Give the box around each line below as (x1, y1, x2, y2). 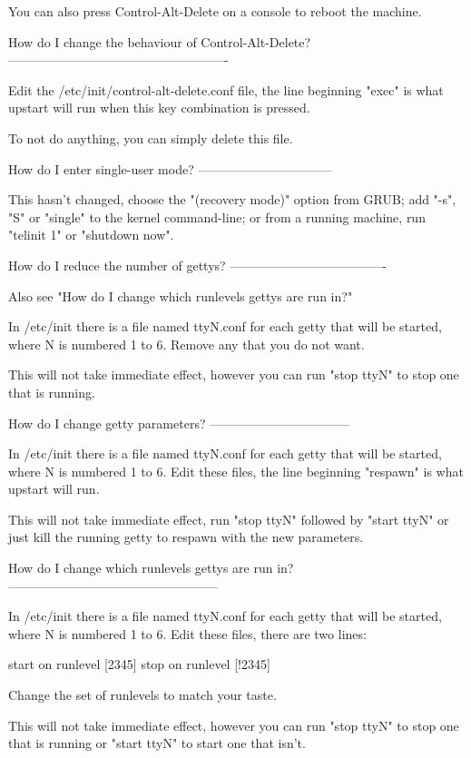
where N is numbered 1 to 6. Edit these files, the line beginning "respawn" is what (8, 461, 464, 480)
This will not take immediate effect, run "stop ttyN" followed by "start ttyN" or (8, 509, 449, 528)
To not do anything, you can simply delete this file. (8, 128, 293, 147)
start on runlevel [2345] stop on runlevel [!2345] (8, 655, 270, 674)
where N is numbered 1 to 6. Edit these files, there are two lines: (8, 624, 367, 643)
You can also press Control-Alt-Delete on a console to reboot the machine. (8, 2, 422, 20)
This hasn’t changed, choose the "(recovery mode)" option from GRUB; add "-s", (8, 190, 456, 209)
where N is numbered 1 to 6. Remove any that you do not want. (8, 334, 365, 353)
